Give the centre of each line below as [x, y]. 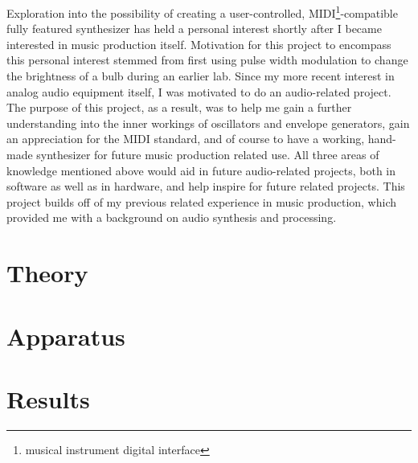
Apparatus [66, 336]
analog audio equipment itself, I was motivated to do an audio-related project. [199, 91]
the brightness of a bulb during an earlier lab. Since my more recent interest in [201, 76]
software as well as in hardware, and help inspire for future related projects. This [206, 186]
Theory [47, 273]
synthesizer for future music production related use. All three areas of [208, 154]
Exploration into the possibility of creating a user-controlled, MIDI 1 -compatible [202, 12]
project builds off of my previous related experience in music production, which [201, 201]
